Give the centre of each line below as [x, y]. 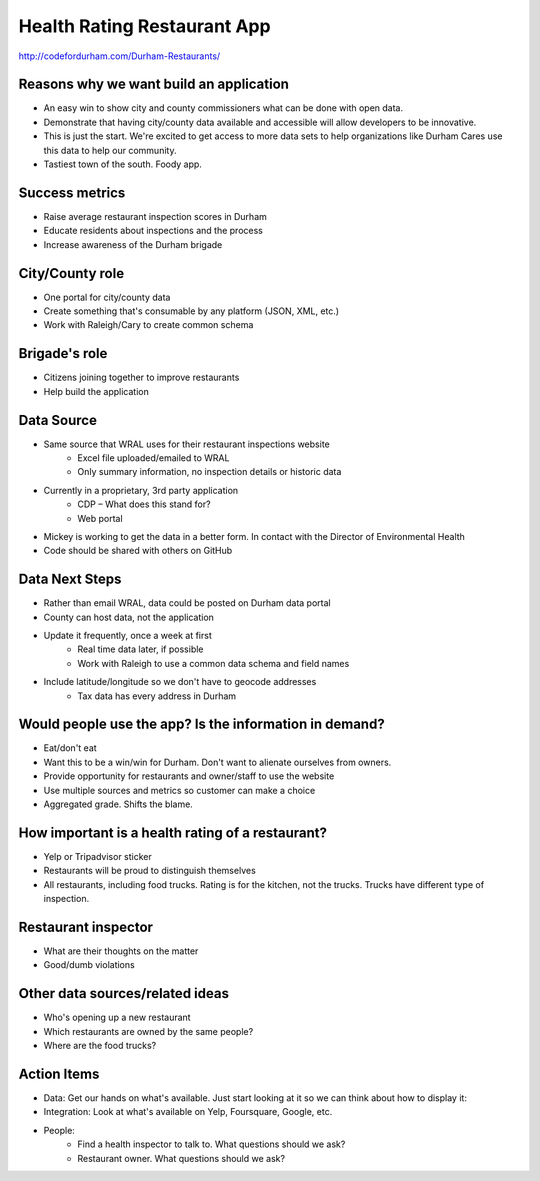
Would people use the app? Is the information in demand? [201, 724]
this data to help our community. [110, 150]
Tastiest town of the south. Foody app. [122, 164]
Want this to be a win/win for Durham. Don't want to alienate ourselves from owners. [217, 762]
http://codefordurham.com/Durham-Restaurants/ [119, 56]
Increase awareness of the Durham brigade [133, 244]
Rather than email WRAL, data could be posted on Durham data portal [187, 603]
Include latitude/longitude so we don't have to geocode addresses [180, 682]
